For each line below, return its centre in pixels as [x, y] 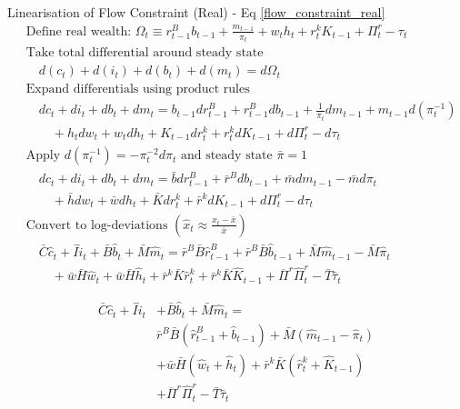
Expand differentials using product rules [138, 90]
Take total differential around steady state [145, 53]
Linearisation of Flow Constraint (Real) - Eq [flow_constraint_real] [196, 12]
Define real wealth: [79, 31]
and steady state [226, 156]
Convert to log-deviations [97, 225]
